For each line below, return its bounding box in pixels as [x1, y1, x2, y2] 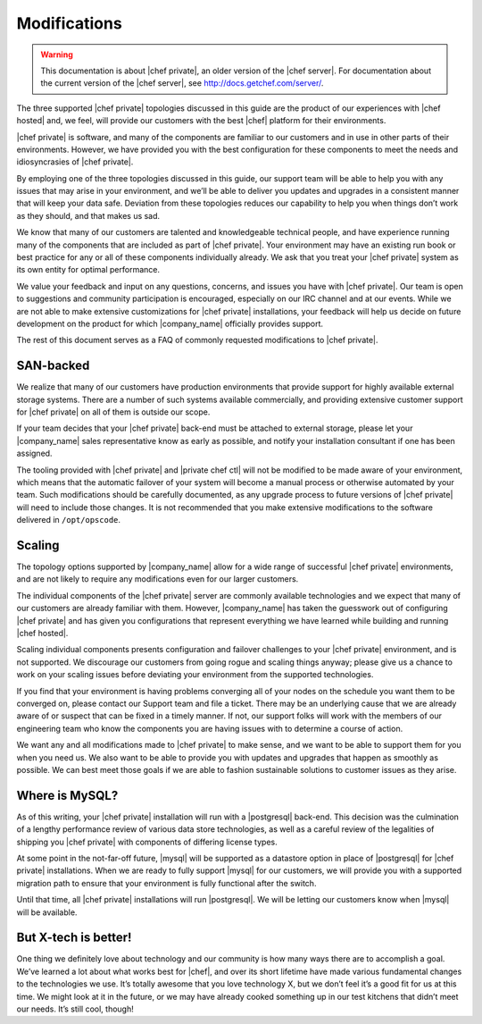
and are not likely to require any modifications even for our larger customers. [16, 574, 299, 584]
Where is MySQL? [16, 787, 119, 803]
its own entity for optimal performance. [16, 264, 161, 275]
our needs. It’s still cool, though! [16, 1003, 134, 1014]
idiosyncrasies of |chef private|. [16, 156, 134, 167]
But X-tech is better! [16, 930, 132, 945]
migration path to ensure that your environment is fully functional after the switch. [16, 877, 317, 888]
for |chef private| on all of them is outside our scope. [16, 407, 211, 417]
